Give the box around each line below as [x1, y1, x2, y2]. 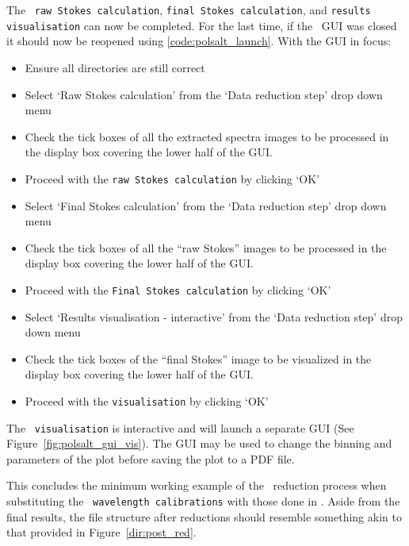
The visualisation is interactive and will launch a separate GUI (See [6, 419, 354, 436]
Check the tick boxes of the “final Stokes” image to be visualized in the [25, 350, 372, 367]
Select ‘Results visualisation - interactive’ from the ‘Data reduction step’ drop [25, 308, 403, 325]
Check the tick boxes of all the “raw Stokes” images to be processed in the [25, 239, 387, 256]
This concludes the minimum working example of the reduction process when [6, 477, 387, 494]
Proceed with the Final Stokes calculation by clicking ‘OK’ [25, 281, 331, 298]
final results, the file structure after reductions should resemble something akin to [6, 508, 402, 525]
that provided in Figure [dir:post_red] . [6, 524, 197, 540]
